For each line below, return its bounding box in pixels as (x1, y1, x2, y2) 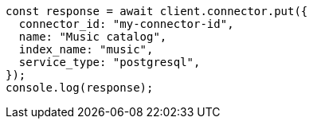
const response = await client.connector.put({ (6, 5, 308, 18)
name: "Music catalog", (18, 30, 167, 43)
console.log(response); (6, 81, 154, 94)
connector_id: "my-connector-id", (18, 18, 234, 30)
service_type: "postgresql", (18, 56, 201, 68)
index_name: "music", (18, 43, 154, 56)
